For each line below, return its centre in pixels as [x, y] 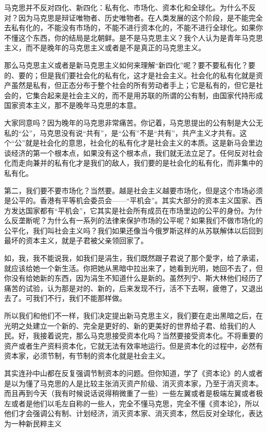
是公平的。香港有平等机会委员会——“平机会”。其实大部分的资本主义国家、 [130, 200]
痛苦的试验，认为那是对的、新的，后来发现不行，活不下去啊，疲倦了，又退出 [133, 288]
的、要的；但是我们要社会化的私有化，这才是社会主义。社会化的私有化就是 [130, 75]
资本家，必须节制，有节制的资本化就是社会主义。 [87, 356]
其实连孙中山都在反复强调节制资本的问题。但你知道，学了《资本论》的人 [126, 373]
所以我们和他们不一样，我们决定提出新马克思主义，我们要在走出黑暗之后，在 [133, 316]
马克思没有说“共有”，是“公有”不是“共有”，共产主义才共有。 [140, 132]
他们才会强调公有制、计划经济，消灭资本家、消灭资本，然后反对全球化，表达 [133, 413]
